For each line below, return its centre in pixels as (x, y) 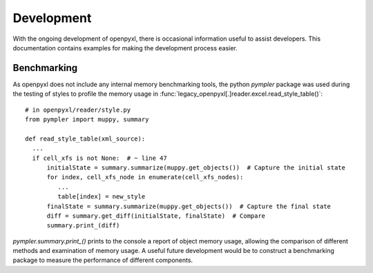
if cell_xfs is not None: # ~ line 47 (99, 158)
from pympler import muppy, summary (87, 120)
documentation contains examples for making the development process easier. (125, 48)
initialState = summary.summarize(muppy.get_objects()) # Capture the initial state (196, 168)
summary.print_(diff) (83, 225)
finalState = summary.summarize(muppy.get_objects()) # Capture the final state (189, 206)
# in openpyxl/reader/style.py (78, 110)
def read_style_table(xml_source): (85, 139)
